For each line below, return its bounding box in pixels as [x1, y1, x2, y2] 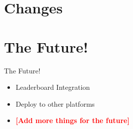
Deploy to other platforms [15, 98, 95, 109]
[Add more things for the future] [15, 115, 130, 126]
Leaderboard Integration [15, 82, 90, 92]
